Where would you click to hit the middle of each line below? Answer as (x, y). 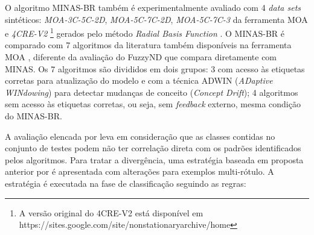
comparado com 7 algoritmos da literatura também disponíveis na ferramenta (148, 45)
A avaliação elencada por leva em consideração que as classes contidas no (140, 136)
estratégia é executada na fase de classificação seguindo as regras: (126, 183)
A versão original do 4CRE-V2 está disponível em (111, 212)
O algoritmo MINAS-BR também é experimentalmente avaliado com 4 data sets (153, 7)
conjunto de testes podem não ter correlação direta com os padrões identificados (153, 148)
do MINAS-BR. (34, 116)
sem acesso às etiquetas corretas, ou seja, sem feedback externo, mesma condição (153, 104)
